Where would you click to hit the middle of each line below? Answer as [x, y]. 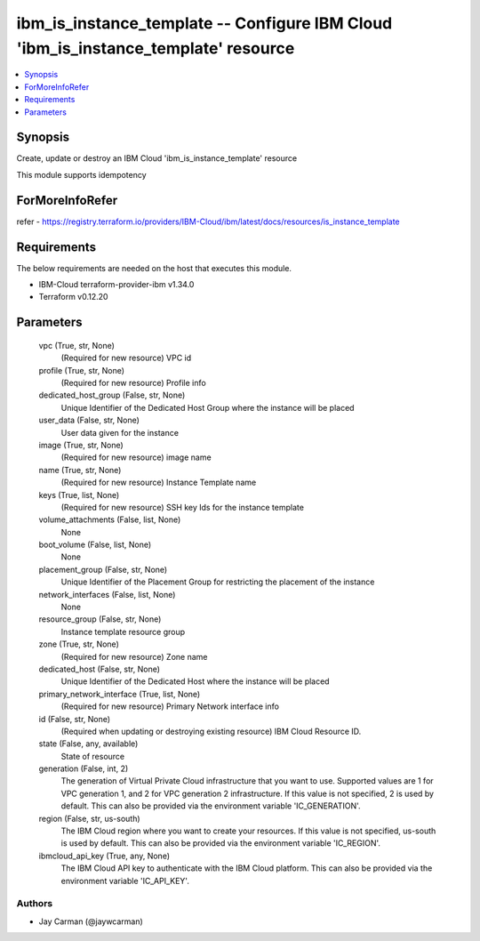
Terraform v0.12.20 [73, 297]
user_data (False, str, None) [89, 420]
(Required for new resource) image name [136, 457]
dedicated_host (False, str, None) [99, 669]
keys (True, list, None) [79, 495]
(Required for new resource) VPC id [126, 358]
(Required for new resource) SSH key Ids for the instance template [182, 507]
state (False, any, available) [88, 744]
